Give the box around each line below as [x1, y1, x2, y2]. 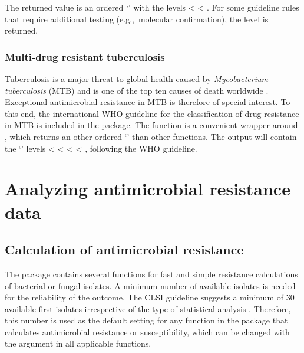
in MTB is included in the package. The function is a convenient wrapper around [5, 119, 298, 131]
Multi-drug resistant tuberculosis [5, 49, 165, 64]
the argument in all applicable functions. [5, 337, 151, 349]
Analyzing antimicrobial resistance [5, 177, 290, 201]
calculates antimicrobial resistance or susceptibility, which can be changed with [5, 325, 290, 338]
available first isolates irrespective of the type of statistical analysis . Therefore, [5, 302, 291, 315]
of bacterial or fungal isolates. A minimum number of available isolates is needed [5, 279, 296, 292]
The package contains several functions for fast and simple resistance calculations [5, 267, 298, 280]
